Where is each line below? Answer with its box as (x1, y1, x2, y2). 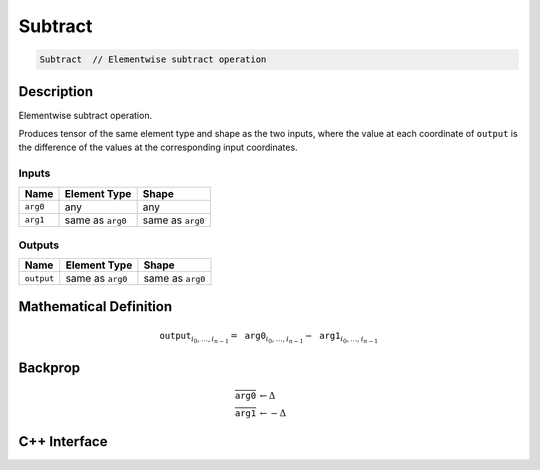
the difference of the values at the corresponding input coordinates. (18, 141, 299, 154)
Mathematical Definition (18, 298, 173, 315)
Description (18, 83, 94, 100)
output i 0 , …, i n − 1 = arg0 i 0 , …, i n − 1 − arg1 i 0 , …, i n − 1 (159, 330, 379, 345)
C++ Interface (18, 433, 108, 450)
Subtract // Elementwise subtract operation (39, 54, 267, 65)
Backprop (18, 359, 81, 376)
